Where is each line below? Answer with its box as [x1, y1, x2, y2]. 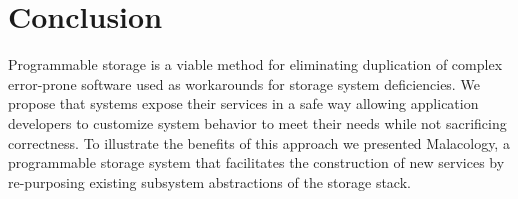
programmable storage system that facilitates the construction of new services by [8, 152, 505, 173]
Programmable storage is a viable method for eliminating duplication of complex [8, 54, 503, 75]
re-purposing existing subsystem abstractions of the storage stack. [8, 171, 411, 192]
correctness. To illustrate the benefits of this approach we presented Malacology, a [8, 132, 510, 153]
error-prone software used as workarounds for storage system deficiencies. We [8, 73, 480, 94]
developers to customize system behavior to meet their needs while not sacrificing [8, 112, 507, 133]
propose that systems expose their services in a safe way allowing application [8, 93, 479, 114]
